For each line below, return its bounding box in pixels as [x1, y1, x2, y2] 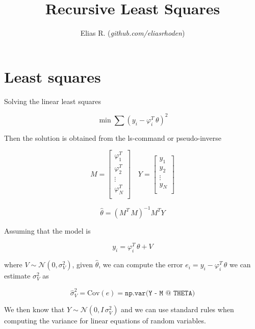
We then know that [4, 304, 65, 315]
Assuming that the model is [4, 225, 91, 236]
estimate [4, 270, 31, 281]
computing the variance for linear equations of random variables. [4, 315, 206, 326]
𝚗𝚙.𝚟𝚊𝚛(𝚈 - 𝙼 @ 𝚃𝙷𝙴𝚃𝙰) [125, 290, 195, 297]
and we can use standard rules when [121, 304, 234, 315]
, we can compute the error [98, 259, 183, 270]
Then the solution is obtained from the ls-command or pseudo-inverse [4, 132, 221, 143]
